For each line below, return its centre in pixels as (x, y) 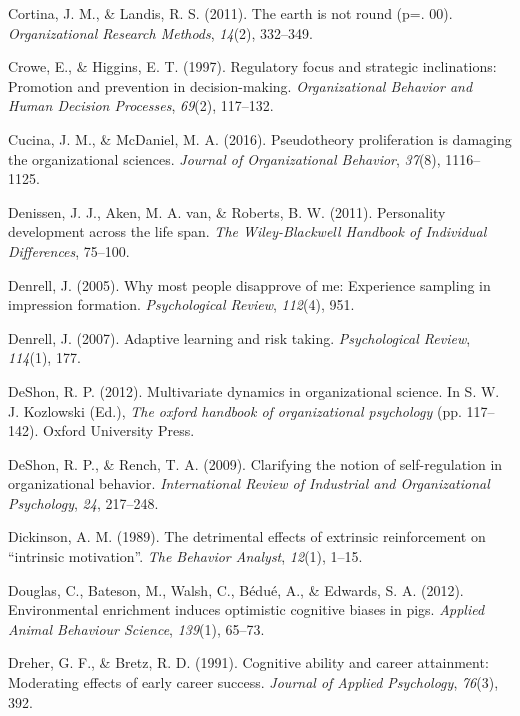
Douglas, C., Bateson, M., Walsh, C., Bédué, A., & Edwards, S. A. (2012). (236, 589)
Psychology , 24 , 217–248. (83, 502)
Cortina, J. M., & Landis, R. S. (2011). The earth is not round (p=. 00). (230, 13)
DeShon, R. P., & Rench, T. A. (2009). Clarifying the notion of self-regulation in (255, 463)
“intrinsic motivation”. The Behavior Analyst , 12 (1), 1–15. (185, 556)
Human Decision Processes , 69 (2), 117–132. (141, 105)
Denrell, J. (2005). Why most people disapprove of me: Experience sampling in (249, 284)
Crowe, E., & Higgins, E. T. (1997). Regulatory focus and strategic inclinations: (252, 66)
